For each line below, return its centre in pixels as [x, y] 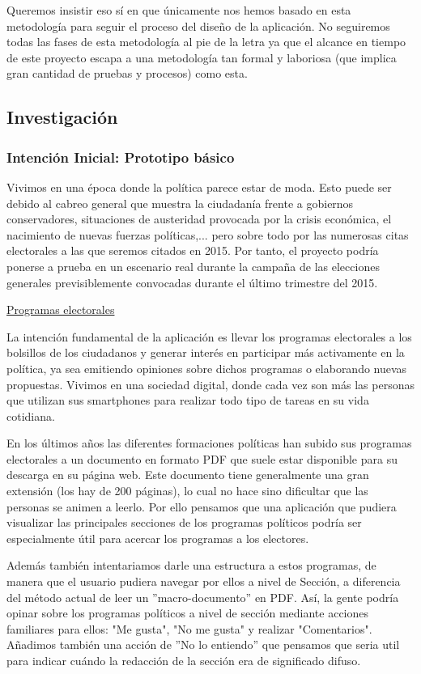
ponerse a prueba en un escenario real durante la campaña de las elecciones [193, 266]
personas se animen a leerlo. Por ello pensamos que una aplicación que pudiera [202, 506]
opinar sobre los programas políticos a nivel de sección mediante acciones [188, 613]
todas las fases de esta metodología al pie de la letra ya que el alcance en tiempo [206, 42]
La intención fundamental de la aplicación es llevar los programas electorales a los [209, 336]
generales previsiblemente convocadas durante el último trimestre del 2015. [192, 282]
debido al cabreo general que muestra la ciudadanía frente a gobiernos [180, 203]
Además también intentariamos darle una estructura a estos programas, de [191, 565]
